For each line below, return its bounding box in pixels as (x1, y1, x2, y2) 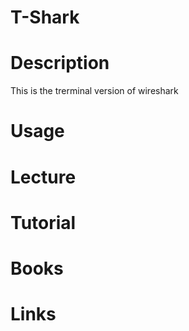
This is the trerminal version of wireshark (10, 85, 179, 97)
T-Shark (10, 6, 80, 29)
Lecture (10, 166, 77, 188)
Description (10, 52, 110, 75)
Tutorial (10, 211, 77, 234)
